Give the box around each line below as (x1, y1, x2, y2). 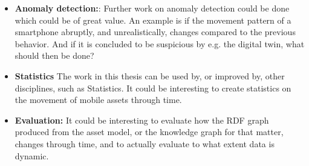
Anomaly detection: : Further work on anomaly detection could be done (15, 2, 290, 14)
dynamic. (15, 149, 49, 162)
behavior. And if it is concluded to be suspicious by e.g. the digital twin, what (15, 37, 305, 50)
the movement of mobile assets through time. (15, 93, 182, 106)
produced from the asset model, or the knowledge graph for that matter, (15, 125, 284, 138)
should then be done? (15, 49, 94, 62)
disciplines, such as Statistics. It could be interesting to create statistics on (15, 81, 291, 94)
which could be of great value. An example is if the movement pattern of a (15, 13, 291, 26)
